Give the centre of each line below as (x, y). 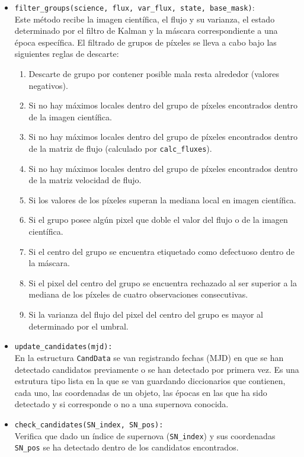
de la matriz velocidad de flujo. (85, 180)
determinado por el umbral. (79, 326)
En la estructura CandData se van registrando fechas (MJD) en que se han (149, 357)
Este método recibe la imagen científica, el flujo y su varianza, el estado (145, 19)
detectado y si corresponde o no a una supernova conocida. (121, 404)
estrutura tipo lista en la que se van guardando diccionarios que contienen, (150, 381)
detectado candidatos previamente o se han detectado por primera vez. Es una (157, 369)
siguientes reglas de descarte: (67, 54)
